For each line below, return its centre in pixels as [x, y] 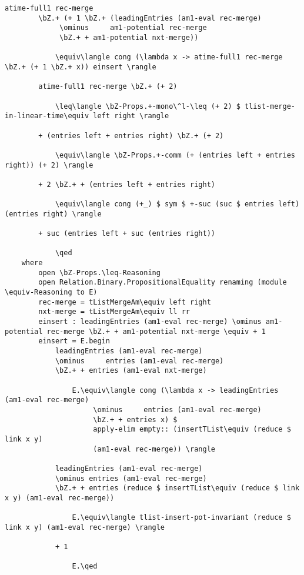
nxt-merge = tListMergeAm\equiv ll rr [114, 312]
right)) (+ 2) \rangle [49, 165]
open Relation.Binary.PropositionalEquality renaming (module [163, 283]
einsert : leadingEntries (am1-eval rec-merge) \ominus [150, 322]
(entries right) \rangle [53, 214]
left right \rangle [131, 116]
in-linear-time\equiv [47, 116]
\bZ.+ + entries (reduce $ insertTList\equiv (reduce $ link [177, 488]
